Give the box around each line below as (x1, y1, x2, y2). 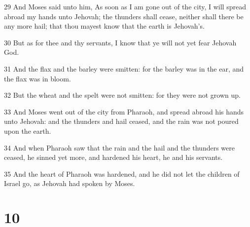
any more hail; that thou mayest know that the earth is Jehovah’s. (4, 21, 205, 31)
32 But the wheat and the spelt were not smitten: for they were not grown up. (4, 90, 241, 100)
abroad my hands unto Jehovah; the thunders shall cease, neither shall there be (4, 11, 244, 21)
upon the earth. (4, 125, 51, 136)
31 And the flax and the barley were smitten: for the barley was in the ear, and (4, 63, 244, 74)
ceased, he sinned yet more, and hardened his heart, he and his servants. (4, 152, 223, 162)
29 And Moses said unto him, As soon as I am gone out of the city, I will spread (4, 1, 246, 11)
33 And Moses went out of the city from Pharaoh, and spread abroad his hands (4, 106, 244, 116)
